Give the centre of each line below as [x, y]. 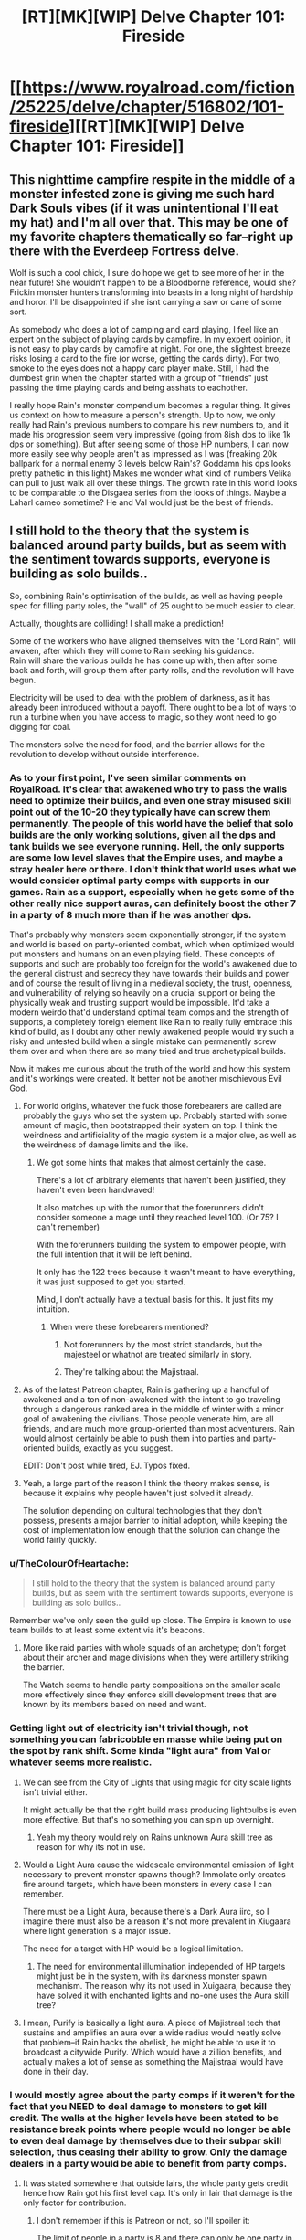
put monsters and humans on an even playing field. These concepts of [142, 954]
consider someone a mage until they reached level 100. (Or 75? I [157, 1218]
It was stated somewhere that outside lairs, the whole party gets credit [155, 2183]
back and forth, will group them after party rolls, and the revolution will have [152, 670]
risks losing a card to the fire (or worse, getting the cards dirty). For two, [145, 359]
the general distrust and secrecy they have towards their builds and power [149, 974]
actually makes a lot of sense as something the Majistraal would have [153, 2061]
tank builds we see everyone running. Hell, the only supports [147, 846]
